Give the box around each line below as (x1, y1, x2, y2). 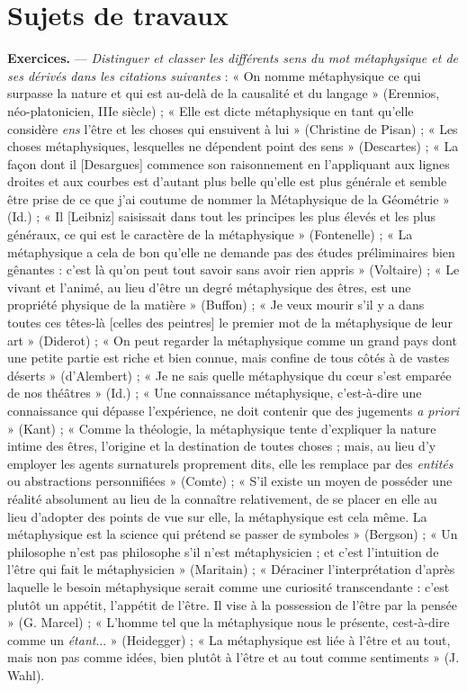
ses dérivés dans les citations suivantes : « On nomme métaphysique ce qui (7, 66, 421, 85)
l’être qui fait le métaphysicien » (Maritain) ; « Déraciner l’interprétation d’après (7, 560, 455, 579)
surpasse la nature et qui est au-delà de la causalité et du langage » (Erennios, (7, 84, 440, 103)
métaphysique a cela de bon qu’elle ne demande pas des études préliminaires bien (7, 242, 455, 261)
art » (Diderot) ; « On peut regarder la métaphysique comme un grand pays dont (7, 330, 457, 349)
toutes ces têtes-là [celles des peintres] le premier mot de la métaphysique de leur (7, 313, 453, 332)
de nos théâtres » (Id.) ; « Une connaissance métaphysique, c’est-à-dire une (7, 383, 422, 402)
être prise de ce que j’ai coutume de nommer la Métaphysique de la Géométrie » (7, 189, 450, 208)
